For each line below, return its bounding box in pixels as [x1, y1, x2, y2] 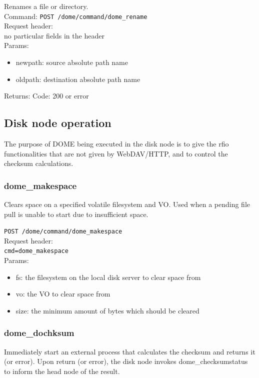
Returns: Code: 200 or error [4, 90, 89, 101]
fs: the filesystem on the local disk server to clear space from [15, 271, 201, 282]
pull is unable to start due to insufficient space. [4, 208, 148, 219]
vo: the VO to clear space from [15, 288, 110, 299]
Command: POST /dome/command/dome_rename [4, 10, 147, 21]
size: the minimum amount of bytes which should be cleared [15, 305, 199, 315]
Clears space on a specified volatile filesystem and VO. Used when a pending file [4, 199, 250, 209]
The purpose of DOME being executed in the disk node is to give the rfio [4, 138, 229, 149]
